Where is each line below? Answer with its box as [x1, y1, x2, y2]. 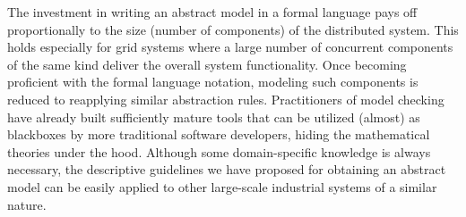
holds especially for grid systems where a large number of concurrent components [7, 38, 453, 56]
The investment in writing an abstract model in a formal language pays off [7, 3, 418, 21]
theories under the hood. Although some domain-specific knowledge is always [7, 142, 431, 161]
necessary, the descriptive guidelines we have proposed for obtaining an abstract [7, 160, 446, 179]
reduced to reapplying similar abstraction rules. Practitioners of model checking [7, 89, 444, 108]
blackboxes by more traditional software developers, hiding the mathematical [7, 125, 430, 144]
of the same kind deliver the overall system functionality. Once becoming [7, 54, 407, 73]
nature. [7, 195, 47, 213]
